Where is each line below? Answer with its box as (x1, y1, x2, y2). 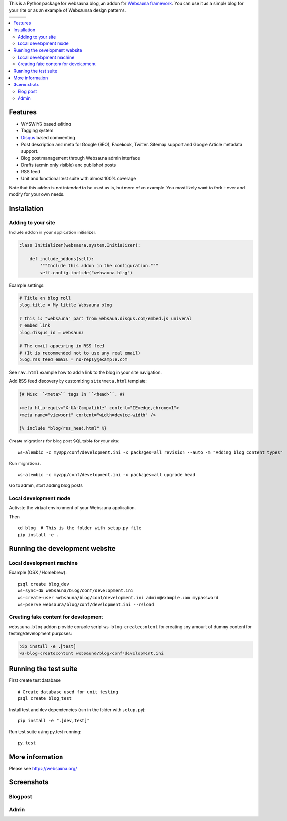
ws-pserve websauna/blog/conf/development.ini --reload (18, 601, 154, 607)
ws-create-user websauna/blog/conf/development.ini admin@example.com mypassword (18, 595, 219, 600)
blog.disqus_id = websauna (19, 330, 84, 335)
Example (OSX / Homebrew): (9, 569, 67, 576)
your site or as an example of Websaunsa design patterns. (9, 7, 126, 13)
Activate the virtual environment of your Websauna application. (9, 505, 136, 511)
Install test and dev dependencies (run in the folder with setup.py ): (9, 706, 146, 713)
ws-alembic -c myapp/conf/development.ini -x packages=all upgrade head (18, 472, 195, 477)
